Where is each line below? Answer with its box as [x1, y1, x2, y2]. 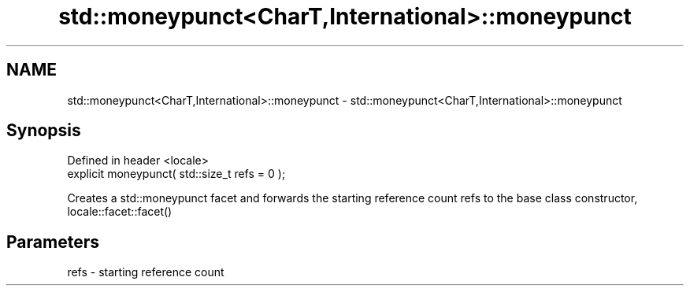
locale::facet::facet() [67, 205, 172, 219]
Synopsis [6, 120, 81, 141]
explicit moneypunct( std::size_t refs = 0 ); [67, 167, 286, 181]
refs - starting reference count [67, 265, 224, 279]
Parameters [6, 231, 99, 252]
